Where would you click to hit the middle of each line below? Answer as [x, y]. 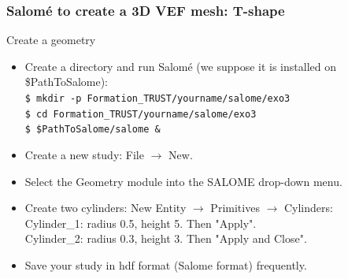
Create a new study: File [84, 154]
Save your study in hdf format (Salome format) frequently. [166, 264]
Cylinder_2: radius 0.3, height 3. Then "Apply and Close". [166, 238]
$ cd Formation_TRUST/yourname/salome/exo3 [141, 114]
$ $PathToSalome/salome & [93, 130]
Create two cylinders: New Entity [106, 208]
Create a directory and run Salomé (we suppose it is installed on [180, 66]
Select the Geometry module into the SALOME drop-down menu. [183, 181]
